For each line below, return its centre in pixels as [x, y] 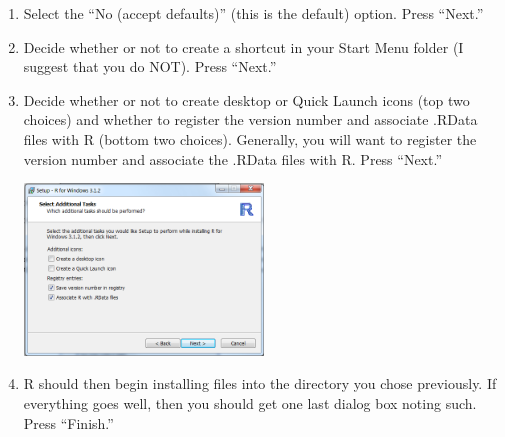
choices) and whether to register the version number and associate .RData [250, 119]
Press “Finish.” [68, 422]
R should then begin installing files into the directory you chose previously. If [260, 383]
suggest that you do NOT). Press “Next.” [150, 66]
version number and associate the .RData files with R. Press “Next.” [233, 158]
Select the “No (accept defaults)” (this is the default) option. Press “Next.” [253, 13]
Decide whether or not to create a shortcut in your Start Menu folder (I [243, 46]
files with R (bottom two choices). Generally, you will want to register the [250, 138]
